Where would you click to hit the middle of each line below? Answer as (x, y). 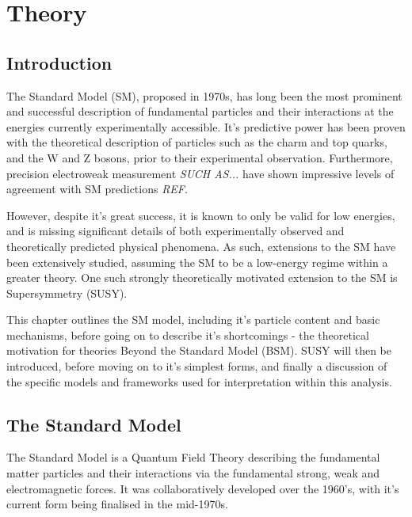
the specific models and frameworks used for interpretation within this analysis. (199, 381)
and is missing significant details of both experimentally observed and (175, 231)
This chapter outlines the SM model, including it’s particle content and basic (193, 319)
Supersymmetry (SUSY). (67, 293)
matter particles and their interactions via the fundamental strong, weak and (193, 473)
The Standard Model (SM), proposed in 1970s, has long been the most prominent (204, 95)
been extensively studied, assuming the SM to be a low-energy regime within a (197, 262)
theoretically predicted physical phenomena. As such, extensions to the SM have (201, 246)
